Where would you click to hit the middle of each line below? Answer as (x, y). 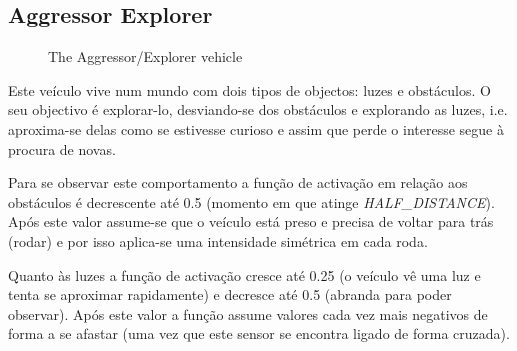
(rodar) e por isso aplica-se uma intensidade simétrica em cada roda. (218, 240)
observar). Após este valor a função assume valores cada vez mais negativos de (248, 313)
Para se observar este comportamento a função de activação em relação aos (238, 182)
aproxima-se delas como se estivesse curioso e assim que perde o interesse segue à (256, 128)
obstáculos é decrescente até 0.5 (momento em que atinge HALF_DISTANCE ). (251, 201)
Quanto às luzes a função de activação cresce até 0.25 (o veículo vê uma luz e (244, 274)
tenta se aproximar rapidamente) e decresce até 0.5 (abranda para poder (230, 294)
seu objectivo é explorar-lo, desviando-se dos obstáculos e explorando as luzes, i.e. (258, 109)
